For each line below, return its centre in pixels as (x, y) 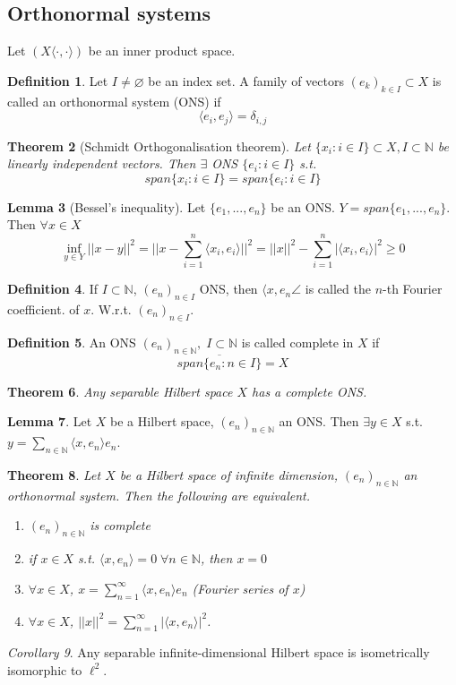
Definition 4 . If (53, 289)
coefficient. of (43, 308)
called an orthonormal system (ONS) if (114, 101)
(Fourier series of (240, 588)
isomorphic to (45, 669)
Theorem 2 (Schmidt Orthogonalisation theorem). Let (159, 146)
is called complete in (297, 342)
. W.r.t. (111, 308)
